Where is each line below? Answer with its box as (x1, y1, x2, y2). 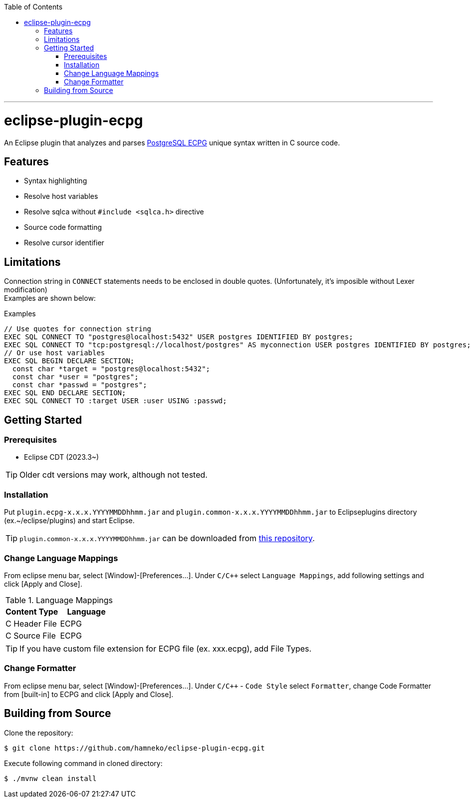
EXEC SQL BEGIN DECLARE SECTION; (4, 357, 135, 365)
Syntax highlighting (24, 176, 87, 185)
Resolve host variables (24, 192, 98, 201)
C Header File (5, 618, 57, 629)
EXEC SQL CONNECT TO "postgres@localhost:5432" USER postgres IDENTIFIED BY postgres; (4, 333, 353, 341)
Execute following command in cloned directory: (4, 759, 163, 768)
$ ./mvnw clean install (4, 774, 97, 783)
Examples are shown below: (4, 294, 96, 303)
